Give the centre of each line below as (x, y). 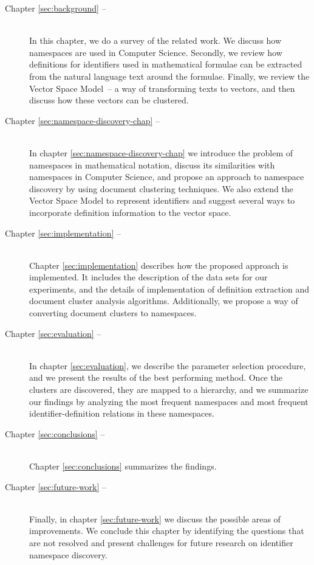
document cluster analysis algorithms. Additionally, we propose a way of (164, 301)
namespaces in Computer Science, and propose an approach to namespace (167, 177)
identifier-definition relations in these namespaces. (122, 413)
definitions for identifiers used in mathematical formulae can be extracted (166, 64)
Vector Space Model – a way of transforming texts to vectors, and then (162, 88)
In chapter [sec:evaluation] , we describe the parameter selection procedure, (168, 365)
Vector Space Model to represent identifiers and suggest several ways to (162, 200)
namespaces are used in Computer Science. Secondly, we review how (156, 52)
